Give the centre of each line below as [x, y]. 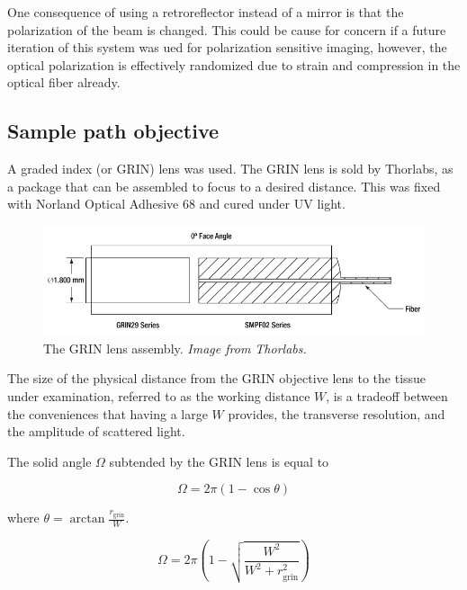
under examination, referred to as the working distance [159, 396]
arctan [87, 519]
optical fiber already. [64, 82]
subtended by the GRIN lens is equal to [219, 461]
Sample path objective [113, 131]
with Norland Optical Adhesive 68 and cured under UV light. [176, 204]
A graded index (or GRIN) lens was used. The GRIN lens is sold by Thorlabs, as [230, 169]
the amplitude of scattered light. [96, 431]
